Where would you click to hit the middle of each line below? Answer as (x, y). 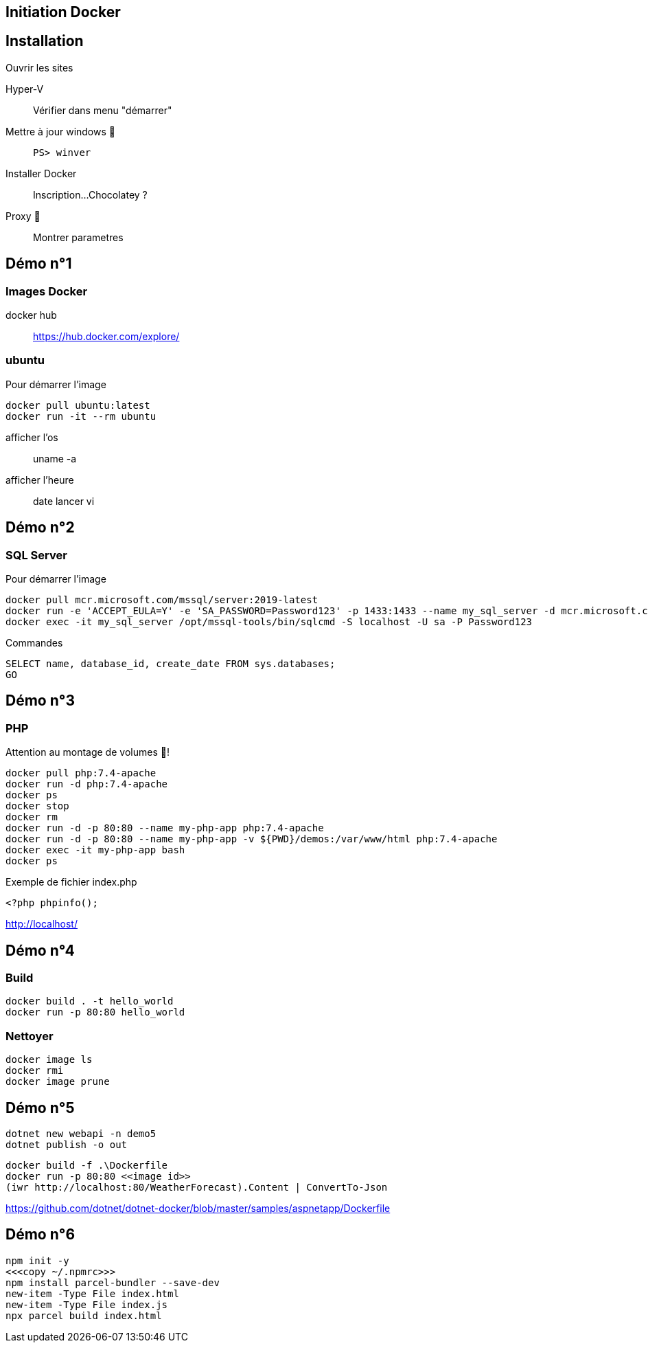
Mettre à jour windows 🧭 (60, 131)
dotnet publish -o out (67, 1145)
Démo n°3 (40, 701)
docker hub (31, 315)
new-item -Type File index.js (87, 1304)
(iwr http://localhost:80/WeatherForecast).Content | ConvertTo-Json (197, 1188)
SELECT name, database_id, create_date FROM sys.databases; (171, 664)
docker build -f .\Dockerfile (87, 1166)
